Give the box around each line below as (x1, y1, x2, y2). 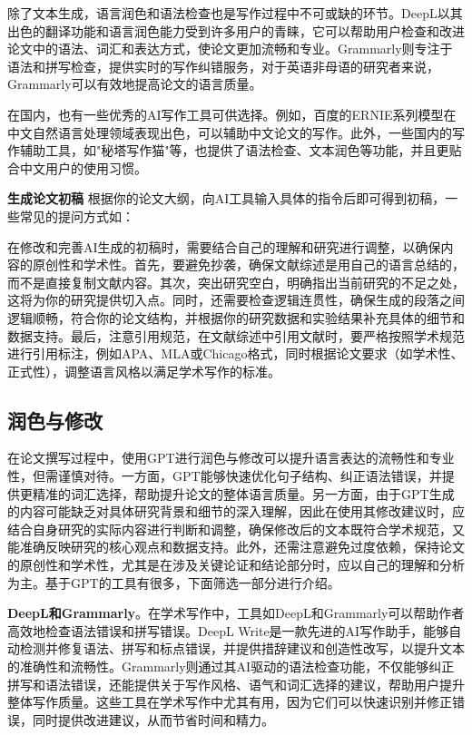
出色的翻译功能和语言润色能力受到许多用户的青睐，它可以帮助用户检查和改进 (7, 21, 465, 40)
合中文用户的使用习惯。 (7, 158, 147, 177)
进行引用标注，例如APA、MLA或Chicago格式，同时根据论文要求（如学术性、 (7, 344, 464, 363)
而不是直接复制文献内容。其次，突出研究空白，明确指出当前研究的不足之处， (7, 272, 465, 291)
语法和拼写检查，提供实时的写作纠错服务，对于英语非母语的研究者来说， (7, 56, 439, 75)
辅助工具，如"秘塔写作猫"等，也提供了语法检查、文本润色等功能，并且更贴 (19, 141, 462, 160)
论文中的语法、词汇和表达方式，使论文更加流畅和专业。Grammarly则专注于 (7, 39, 453, 58)
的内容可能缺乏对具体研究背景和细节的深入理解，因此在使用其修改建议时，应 (7, 502, 465, 521)
